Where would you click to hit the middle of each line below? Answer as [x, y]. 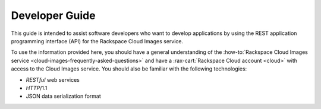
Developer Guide [53, 15]
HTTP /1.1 [37, 88]
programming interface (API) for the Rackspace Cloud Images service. [97, 41]
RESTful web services [53, 79]
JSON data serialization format [63, 96]
